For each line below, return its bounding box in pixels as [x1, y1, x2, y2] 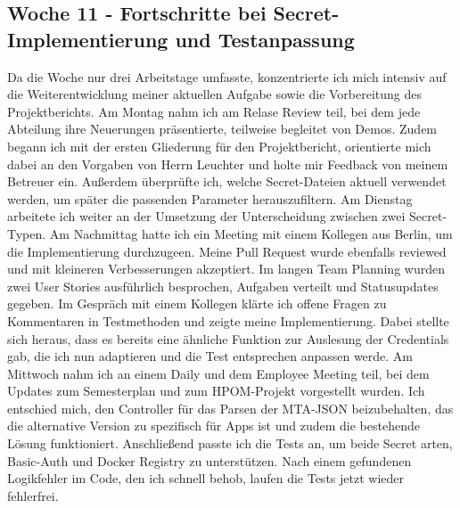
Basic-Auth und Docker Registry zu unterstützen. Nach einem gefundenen [7, 451, 412, 470]
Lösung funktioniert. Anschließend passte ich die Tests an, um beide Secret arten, [7, 434, 453, 453]
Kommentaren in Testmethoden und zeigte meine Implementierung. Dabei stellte [7, 311, 449, 330]
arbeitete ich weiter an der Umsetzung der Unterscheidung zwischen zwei [7, 207, 406, 225]
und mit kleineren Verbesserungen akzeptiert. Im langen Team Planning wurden [7, 259, 445, 278]
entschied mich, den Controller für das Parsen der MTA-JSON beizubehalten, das [7, 398, 454, 417]
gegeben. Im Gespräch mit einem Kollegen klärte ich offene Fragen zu [7, 294, 387, 313]
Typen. [7, 224, 46, 242]
